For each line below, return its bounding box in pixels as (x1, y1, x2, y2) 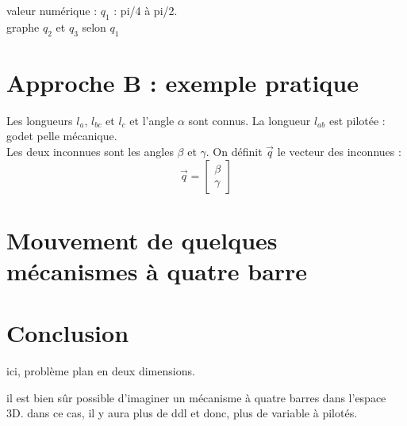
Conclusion (6, 317, 129, 349)
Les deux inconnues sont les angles (6, 143, 174, 159)
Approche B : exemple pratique (6, 66, 359, 98)
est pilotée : (328, 112, 386, 128)
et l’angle (129, 112, 175, 128)
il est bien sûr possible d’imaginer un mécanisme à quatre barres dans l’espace (6, 389, 386, 405)
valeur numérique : (6, 2, 98, 18)
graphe (6, 18, 40, 35)
